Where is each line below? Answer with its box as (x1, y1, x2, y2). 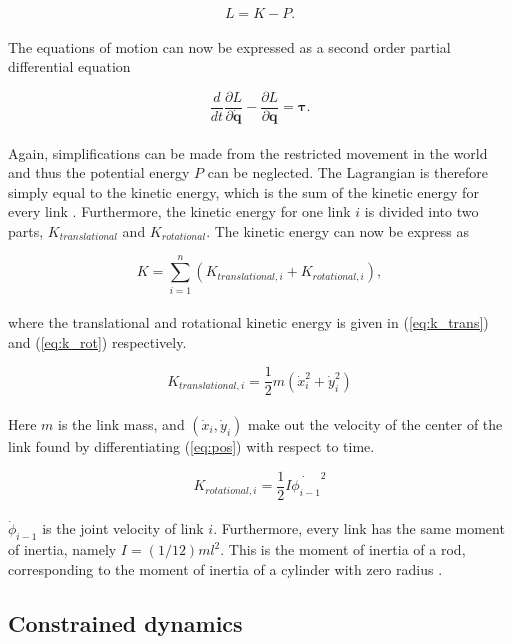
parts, (8, 220, 44, 241)
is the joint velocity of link (42, 518, 204, 539)
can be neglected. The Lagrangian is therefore (207, 162, 489, 183)
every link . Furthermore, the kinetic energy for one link (8, 201, 351, 222)
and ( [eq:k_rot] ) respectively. (8, 331, 187, 352)
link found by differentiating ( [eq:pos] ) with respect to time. (8, 436, 375, 457)
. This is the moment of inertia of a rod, (220, 539, 466, 560)
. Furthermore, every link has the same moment (213, 518, 505, 539)
